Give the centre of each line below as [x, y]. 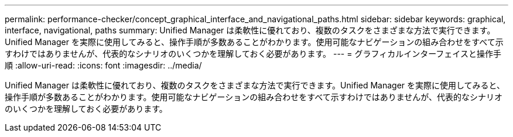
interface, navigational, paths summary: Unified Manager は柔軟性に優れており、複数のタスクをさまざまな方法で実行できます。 [250, 30]
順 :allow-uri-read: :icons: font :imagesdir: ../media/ [103, 65]
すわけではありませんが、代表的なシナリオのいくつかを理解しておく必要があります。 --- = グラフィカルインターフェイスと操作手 [253, 54]
